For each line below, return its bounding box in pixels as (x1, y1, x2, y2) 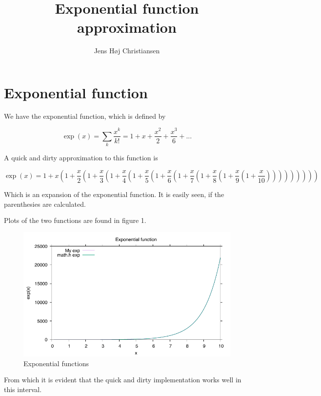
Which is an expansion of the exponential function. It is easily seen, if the (4, 189, 224, 199)
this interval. (4, 384, 42, 394)
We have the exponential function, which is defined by (4, 110, 166, 121)
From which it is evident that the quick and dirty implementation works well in (4, 374, 241, 385)
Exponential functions (23, 358, 89, 368)
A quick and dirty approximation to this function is (4, 153, 158, 163)
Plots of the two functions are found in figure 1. (4, 215, 146, 225)
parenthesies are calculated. (4, 198, 86, 209)
